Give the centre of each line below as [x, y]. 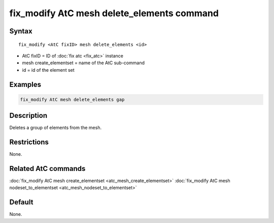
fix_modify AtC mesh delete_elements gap [72, 99]
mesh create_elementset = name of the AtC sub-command [83, 63]
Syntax [21, 31]
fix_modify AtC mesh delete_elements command [114, 13]
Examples [25, 84]
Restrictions [29, 142]
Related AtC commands [47, 169]
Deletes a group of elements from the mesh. [55, 128]
